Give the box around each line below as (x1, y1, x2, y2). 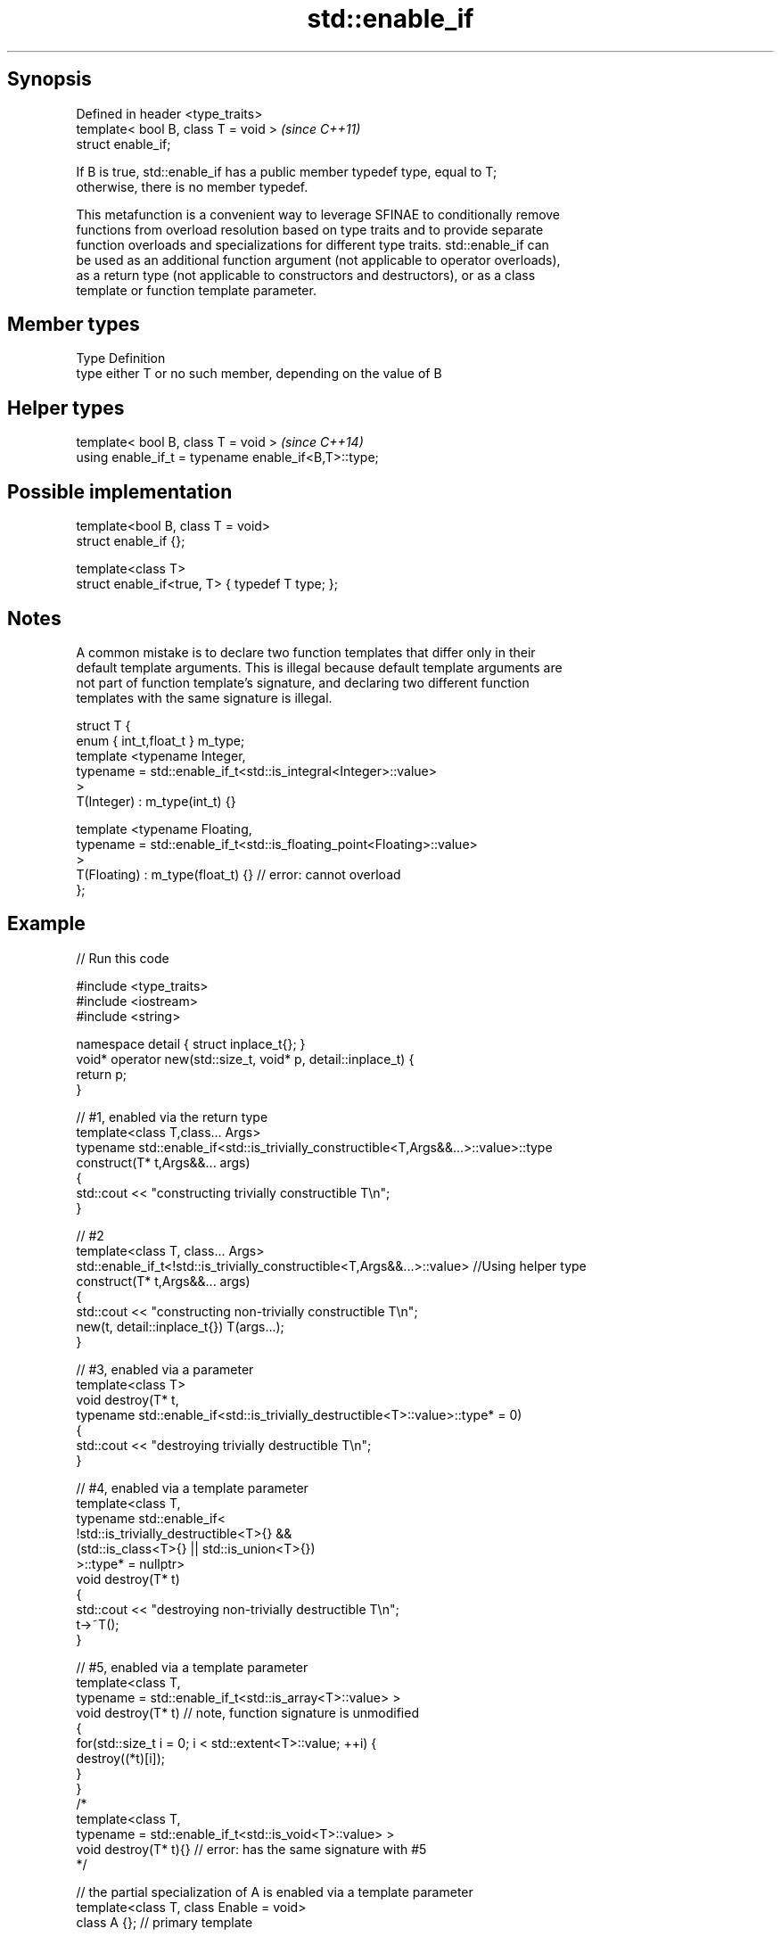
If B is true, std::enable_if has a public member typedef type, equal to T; (76, 163, 497, 179)
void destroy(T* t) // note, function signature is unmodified (76, 1704, 419, 1720)
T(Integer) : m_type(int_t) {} (76, 793, 236, 809)
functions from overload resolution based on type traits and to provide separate (76, 221, 544, 237)
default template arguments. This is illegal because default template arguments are (76, 659, 563, 675)
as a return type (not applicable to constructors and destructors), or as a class (76, 267, 536, 283)
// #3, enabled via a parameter (76, 1361, 254, 1377)
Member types (7, 313, 140, 336)
